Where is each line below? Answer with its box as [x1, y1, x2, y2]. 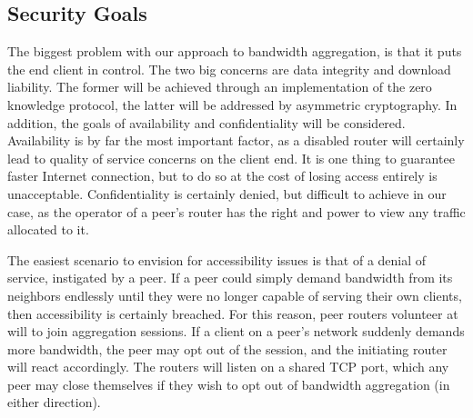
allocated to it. [7, 220, 89, 239]
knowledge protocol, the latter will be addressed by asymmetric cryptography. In [7, 95, 458, 114]
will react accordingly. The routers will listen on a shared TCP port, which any [7, 357, 449, 376]
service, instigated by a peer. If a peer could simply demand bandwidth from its [7, 268, 453, 287]
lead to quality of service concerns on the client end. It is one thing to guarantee [7, 148, 455, 167]
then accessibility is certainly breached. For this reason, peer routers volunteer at [7, 304, 458, 323]
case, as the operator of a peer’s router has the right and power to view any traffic [7, 202, 466, 221]
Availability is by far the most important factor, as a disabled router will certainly [7, 131, 465, 150]
